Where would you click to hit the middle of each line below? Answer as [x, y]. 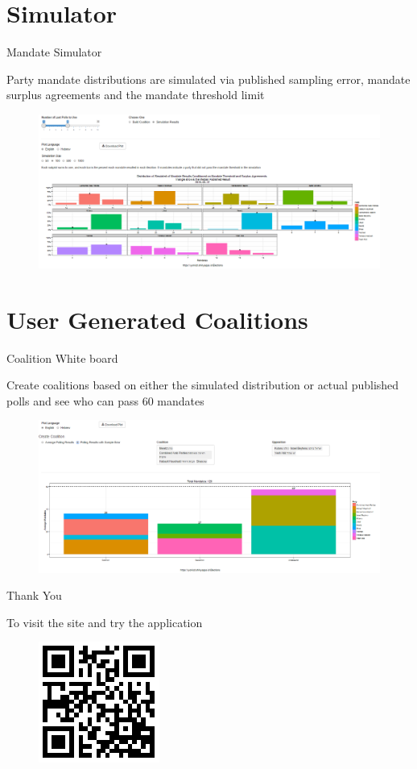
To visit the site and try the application [105, 622]
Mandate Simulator [54, 52]
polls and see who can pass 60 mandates [105, 400]
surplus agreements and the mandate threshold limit [136, 95]
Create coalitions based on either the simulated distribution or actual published [203, 385]
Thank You [34, 595]
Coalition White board [62, 357]
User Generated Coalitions [157, 319]
